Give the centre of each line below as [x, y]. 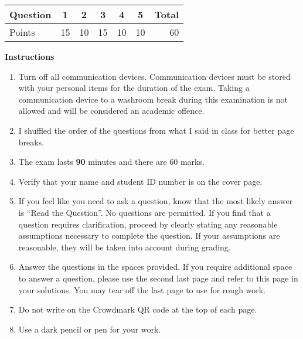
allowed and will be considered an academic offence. [111, 111]
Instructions [30, 56]
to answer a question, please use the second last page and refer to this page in [158, 278]
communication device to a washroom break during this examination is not [153, 99]
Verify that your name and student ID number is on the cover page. [140, 181]
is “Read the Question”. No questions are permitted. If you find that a [144, 212]
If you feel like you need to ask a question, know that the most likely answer [156, 201]
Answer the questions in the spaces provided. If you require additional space [155, 267]
